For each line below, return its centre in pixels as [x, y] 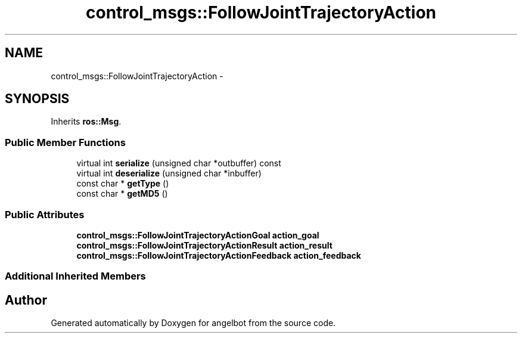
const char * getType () [123, 184]
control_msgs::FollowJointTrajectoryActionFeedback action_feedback [219, 255]
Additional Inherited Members [75, 276]
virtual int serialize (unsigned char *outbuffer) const [179, 163]
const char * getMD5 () [122, 194]
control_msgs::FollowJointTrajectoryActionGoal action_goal [198, 235]
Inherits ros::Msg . [86, 122]
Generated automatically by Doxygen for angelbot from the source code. [193, 323]
